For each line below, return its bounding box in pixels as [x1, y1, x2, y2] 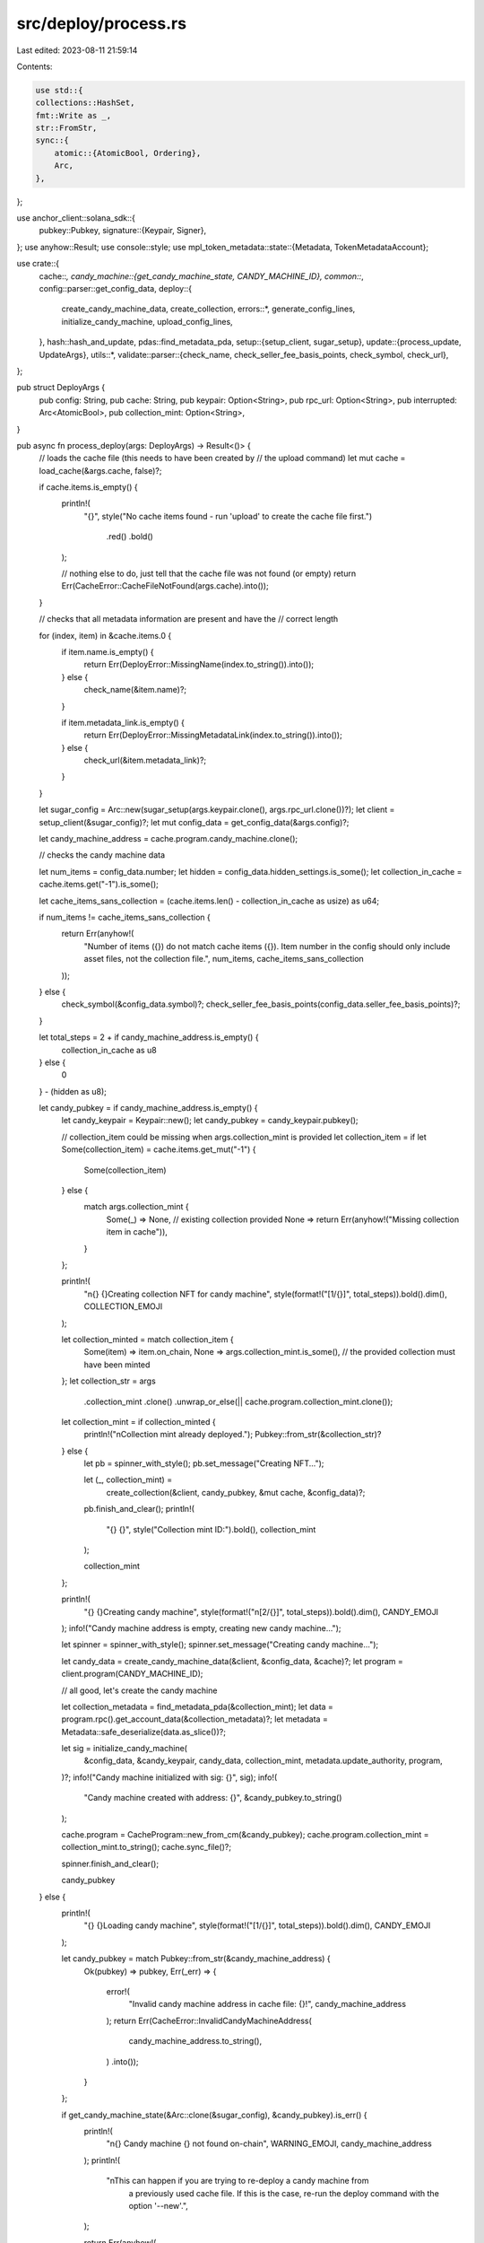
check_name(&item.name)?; [83, 685, 187, 695]
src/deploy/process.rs [16, 13, 187, 33]
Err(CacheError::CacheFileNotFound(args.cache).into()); [61, 580, 269, 591]
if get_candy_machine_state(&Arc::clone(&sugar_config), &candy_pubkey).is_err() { [61, 2109, 367, 2120]
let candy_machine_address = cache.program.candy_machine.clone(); [39, 833, 298, 844]
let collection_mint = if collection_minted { [61, 1416, 216, 1427]
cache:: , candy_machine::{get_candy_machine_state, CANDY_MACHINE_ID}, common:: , [39, 270, 365, 282]
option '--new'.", [128, 2201, 188, 2212]
